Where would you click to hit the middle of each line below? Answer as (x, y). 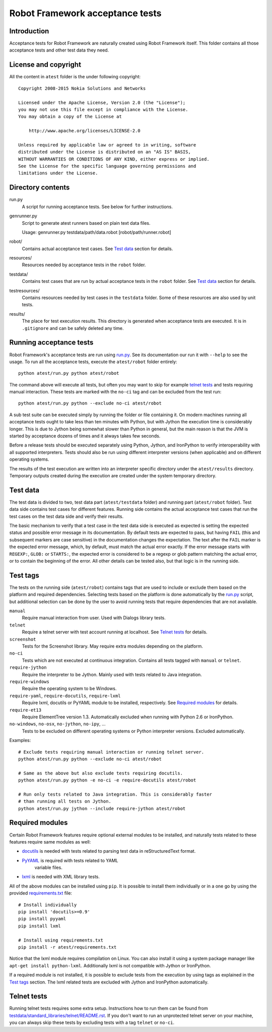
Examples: (20, 741)
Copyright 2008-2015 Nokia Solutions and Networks (82, 88)
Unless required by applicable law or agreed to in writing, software (107, 145)
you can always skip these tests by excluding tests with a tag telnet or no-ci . (92, 1022)
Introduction (29, 31)
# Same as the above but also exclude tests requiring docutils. (101, 773)
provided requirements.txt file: (41, 893)
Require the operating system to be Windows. (69, 689)
